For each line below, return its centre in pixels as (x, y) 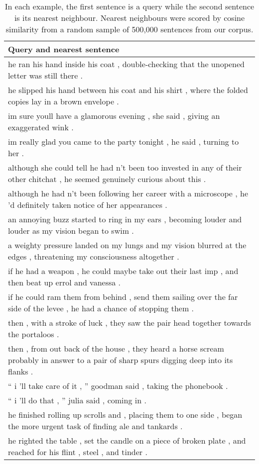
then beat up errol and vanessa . (65, 282)
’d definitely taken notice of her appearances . (88, 205)
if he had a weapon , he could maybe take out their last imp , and (123, 271)
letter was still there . (46, 75)
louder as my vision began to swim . (71, 231)
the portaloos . (34, 334)
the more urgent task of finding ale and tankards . (95, 426)
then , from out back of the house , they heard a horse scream (116, 348)
